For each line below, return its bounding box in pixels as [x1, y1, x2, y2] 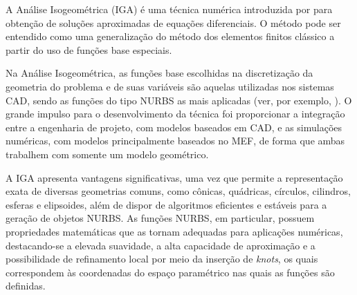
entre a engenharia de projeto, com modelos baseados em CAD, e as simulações [6, 120, 342, 134]
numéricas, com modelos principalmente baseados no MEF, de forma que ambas [6, 133, 345, 148]
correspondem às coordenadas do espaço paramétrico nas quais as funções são [6, 265, 335, 279]
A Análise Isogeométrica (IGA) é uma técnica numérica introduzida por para [6, 2, 333, 16]
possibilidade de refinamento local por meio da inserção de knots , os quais [6, 251, 318, 266]
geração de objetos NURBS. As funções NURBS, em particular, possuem [6, 211, 315, 225]
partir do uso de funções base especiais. [6, 42, 172, 57]
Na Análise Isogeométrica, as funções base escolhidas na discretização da [6, 66, 313, 80]
